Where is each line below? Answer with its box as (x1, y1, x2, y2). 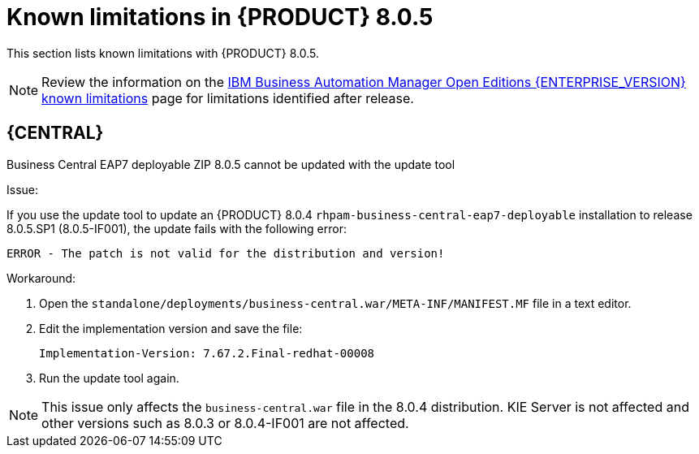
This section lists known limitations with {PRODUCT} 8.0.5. (6, 45, 320, 60)
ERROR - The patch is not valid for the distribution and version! (6, 246, 445, 260)
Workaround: (6, 270, 76, 285)
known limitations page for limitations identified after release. (41, 89, 414, 106)
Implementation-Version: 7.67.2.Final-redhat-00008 (39, 346, 375, 360)
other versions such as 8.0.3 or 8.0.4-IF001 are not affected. (41, 414, 409, 431)
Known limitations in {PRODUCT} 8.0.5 (6, 3, 434, 31)
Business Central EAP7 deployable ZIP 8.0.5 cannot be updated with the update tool (6, 157, 455, 171)
